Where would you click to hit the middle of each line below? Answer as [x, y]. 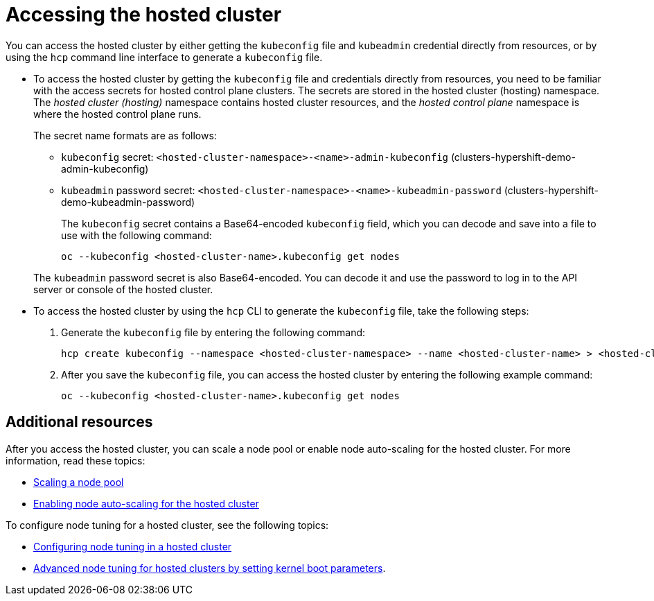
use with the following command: [136, 235]
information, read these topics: [76, 460]
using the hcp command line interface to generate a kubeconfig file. [164, 57]
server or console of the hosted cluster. [123, 289]
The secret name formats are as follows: [125, 135]
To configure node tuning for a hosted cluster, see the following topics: [167, 525]
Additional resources [79, 422]
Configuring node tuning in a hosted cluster [133, 546]
